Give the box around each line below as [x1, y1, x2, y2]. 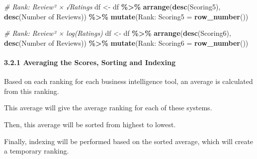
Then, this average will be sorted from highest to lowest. [4, 119, 176, 129]
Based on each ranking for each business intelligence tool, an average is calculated [4, 76, 253, 86]
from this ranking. [4, 85, 59, 96]
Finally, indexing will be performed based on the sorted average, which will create [4, 136, 254, 146]
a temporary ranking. [4, 146, 69, 156]
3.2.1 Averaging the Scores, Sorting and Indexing [4, 57, 176, 67]
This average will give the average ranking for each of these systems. [4, 102, 212, 113]
